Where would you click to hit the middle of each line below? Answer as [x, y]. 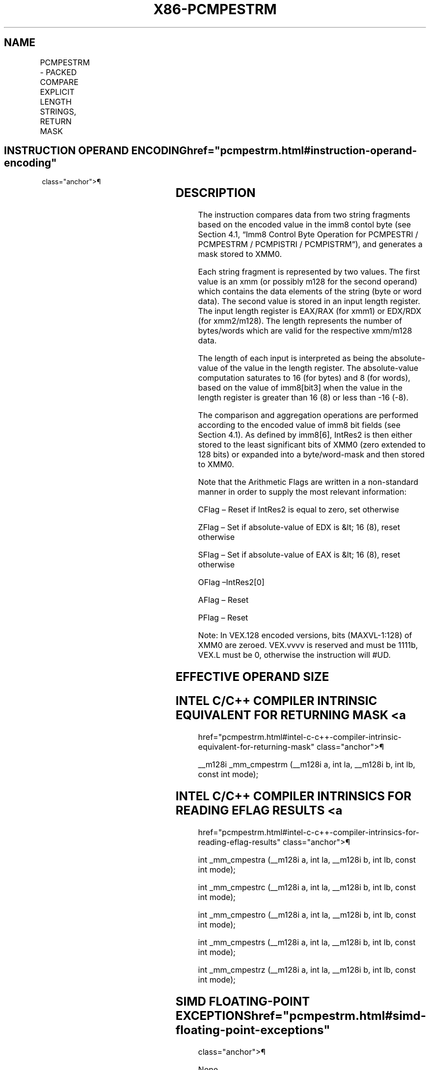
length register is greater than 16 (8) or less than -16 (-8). [303, 398]
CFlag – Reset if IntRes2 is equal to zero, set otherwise [299, 510]
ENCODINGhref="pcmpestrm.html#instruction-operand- [274, 151]
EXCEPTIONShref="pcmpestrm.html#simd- [301, 1015]
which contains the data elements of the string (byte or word [310, 292]
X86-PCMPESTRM [215, 9]
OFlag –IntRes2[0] [231, 582]
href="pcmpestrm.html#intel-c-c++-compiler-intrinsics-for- [309, 832]
